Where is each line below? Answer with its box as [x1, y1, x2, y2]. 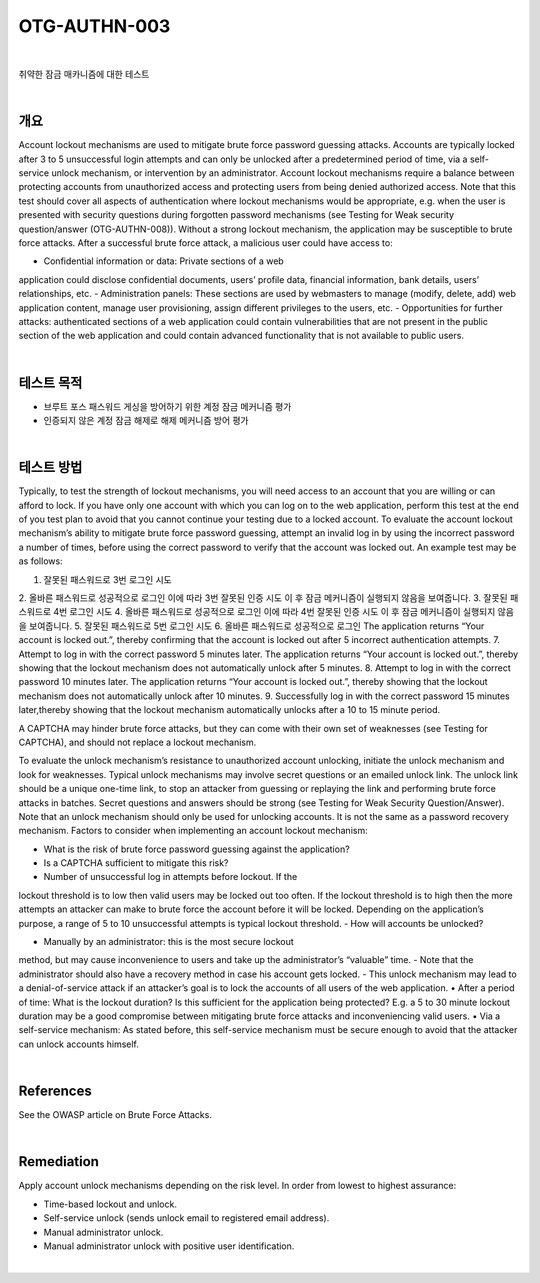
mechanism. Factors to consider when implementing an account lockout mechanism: [18, 825, 369, 837]
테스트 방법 [18, 459, 83, 476]
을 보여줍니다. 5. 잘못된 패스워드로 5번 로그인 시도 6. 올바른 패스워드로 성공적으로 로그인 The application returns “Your [18, 620, 485, 632]
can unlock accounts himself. [18, 1038, 140, 1050]
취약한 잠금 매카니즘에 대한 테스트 [18, 68, 150, 80]
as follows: [18, 555, 64, 567]
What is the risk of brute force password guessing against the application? [43, 843, 350, 855]
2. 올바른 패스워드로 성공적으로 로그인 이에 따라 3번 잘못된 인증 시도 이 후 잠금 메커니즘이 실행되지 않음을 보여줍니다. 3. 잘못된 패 [18, 592, 519, 604]
